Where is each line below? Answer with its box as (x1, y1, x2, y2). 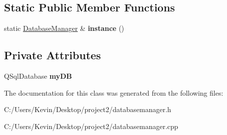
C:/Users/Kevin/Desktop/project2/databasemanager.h (4, 104, 171, 115)
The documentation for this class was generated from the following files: (4, 87, 224, 98)
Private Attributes (4, 47, 101, 63)
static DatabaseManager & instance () (4, 23, 124, 33)
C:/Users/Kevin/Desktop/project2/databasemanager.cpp (4, 121, 178, 131)
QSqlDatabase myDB (4, 71, 72, 81)
